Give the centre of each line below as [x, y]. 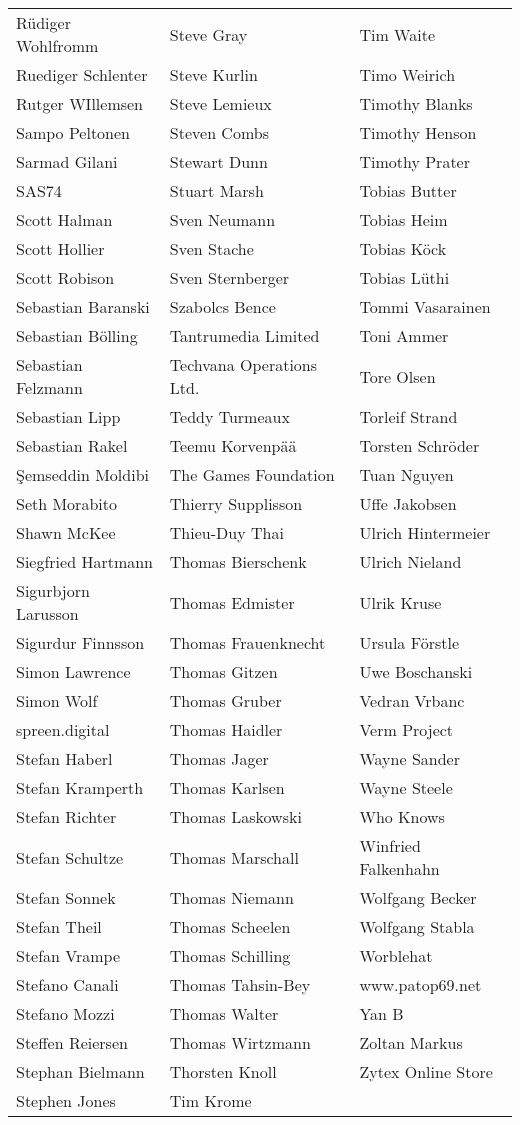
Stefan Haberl [64, 758]
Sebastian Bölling [77, 335]
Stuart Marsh [216, 190]
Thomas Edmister [232, 602]
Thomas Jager [219, 758]
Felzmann [49, 387]
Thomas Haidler [226, 729]
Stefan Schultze [70, 857]
